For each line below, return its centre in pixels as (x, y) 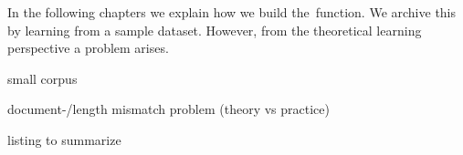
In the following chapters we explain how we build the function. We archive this (232, 12)
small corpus (42, 78)
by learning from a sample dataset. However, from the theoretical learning (215, 30)
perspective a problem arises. (88, 48)
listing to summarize (64, 139)
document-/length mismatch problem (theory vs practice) (168, 109)
